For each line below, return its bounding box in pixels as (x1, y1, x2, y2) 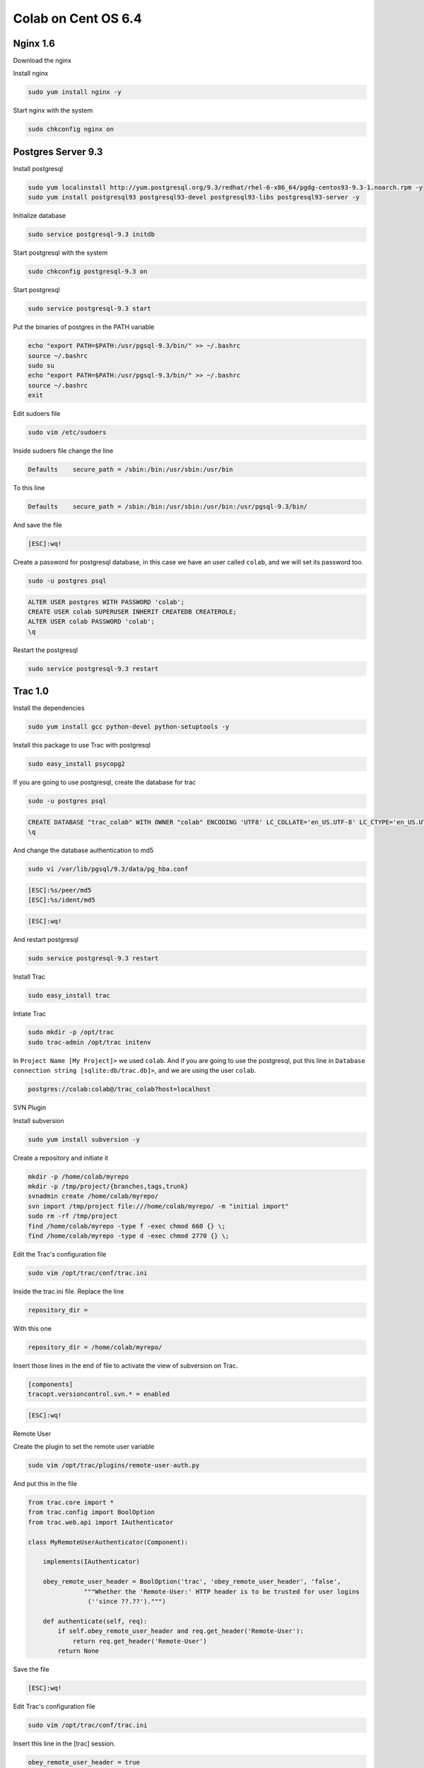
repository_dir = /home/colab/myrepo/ (28, 1343, 163, 1351)
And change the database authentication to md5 (13, 846, 154, 855)
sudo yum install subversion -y (28, 1135, 141, 1144)
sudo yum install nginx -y (28, 88, 122, 96)
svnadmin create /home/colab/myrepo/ (28, 1192, 159, 1200)
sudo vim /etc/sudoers (28, 429, 107, 436)
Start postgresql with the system (13, 248, 108, 257)
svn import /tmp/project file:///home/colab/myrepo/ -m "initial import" (28, 1202, 289, 1210)
